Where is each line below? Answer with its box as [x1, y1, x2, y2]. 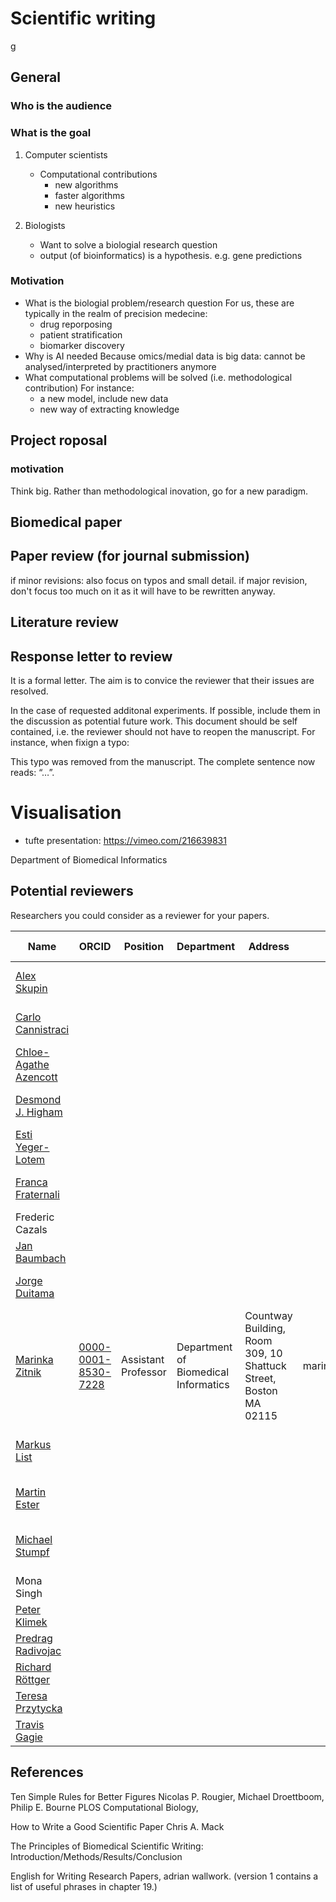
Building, [244, 1321, 287, 1335]
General [10, 69, 62, 86]
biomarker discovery [39, 339, 125, 351]
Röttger [15, 1672, 51, 1686]
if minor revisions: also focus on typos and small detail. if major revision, [10, 574, 308, 586]
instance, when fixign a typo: [10, 736, 130, 748]
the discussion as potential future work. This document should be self [10, 715, 298, 727]
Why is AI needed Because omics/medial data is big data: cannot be [24, 350, 306, 362]
